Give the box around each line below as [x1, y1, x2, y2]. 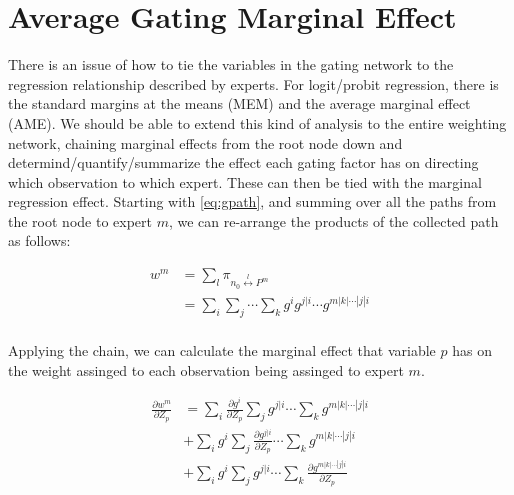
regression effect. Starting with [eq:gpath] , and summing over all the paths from [8, 191, 497, 212]
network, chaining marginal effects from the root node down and [8, 132, 403, 153]
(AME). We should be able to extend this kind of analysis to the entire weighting [8, 112, 507, 133]
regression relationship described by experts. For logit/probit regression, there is [8, 73, 499, 94]
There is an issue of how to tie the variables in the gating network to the [8, 54, 454, 75]
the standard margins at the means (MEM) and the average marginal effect [8, 93, 471, 114]
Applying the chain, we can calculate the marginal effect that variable [8, 340, 436, 360]
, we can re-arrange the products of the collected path [168, 210, 499, 231]
